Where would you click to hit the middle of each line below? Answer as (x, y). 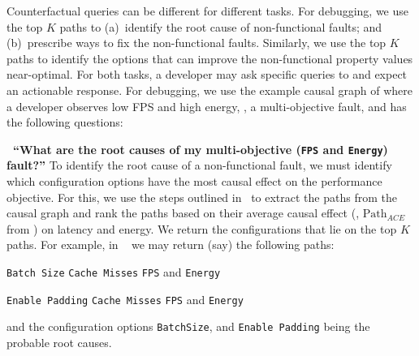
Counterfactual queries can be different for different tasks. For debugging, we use (208, 11)
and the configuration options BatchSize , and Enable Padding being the (188, 326)
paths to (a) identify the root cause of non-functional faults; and (221, 26)
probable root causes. (59, 342)
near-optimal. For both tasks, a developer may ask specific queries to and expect (207, 74)
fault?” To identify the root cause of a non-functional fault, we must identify (199, 165)
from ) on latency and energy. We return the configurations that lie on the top (202, 228)
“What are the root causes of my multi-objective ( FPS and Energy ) (201, 149)
